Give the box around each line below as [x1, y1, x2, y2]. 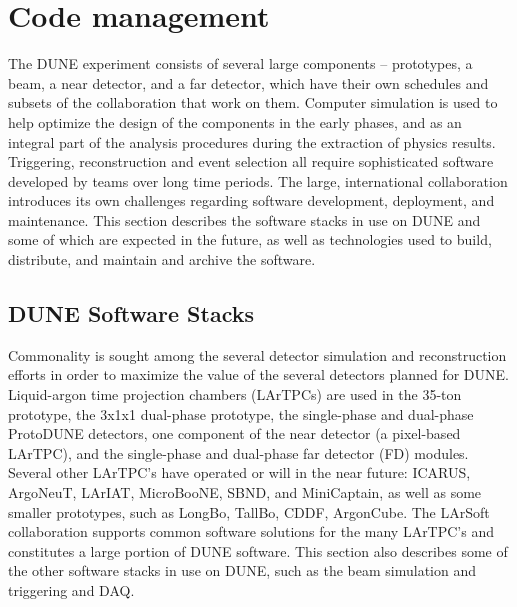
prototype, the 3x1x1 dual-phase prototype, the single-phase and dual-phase [8, 403, 474, 424]
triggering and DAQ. [8, 579, 135, 600]
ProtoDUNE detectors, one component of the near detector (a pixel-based [8, 423, 461, 444]
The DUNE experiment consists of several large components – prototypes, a [8, 53, 473, 74]
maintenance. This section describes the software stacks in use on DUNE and [8, 209, 481, 230]
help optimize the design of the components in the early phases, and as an [8, 111, 462, 132]
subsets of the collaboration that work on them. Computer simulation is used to [8, 92, 498, 113]
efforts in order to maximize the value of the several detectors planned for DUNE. [8, 364, 509, 385]
